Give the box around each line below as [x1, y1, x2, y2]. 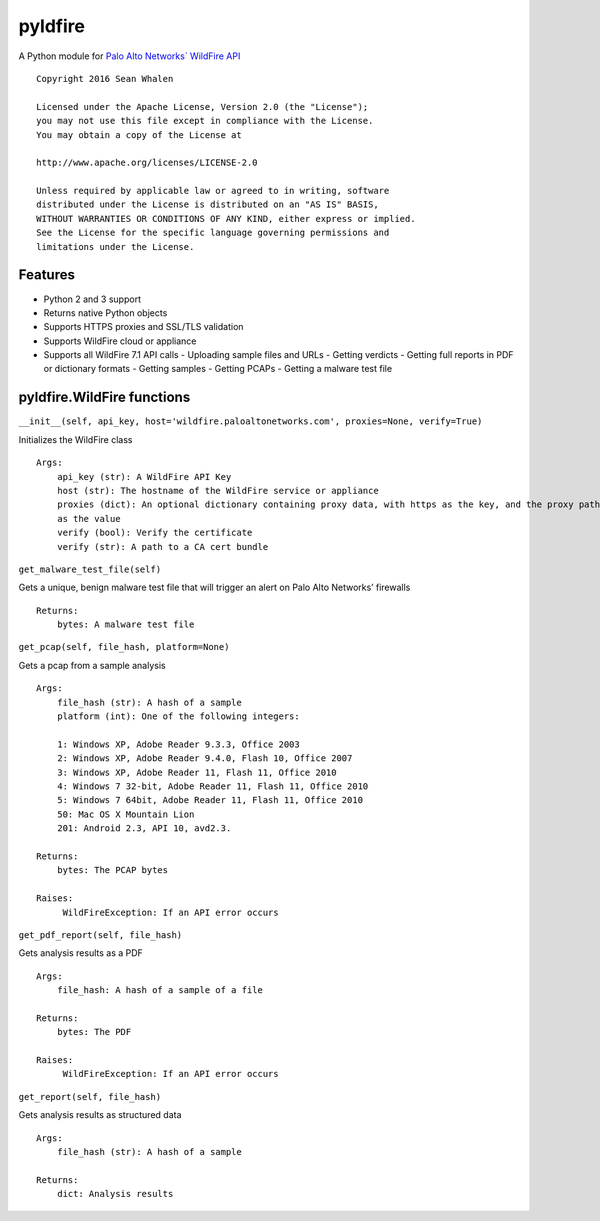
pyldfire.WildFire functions [18, 389, 191, 406]
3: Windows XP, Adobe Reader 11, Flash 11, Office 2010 [56, 766, 337, 778]
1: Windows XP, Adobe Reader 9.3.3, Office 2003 [56, 738, 300, 750]
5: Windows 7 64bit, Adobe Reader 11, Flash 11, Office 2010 [56, 795, 364, 806]
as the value [56, 513, 121, 524]
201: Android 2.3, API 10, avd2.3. [56, 823, 232, 834]
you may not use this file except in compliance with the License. [36, 115, 374, 127]
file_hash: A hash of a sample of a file [56, 985, 264, 996]
